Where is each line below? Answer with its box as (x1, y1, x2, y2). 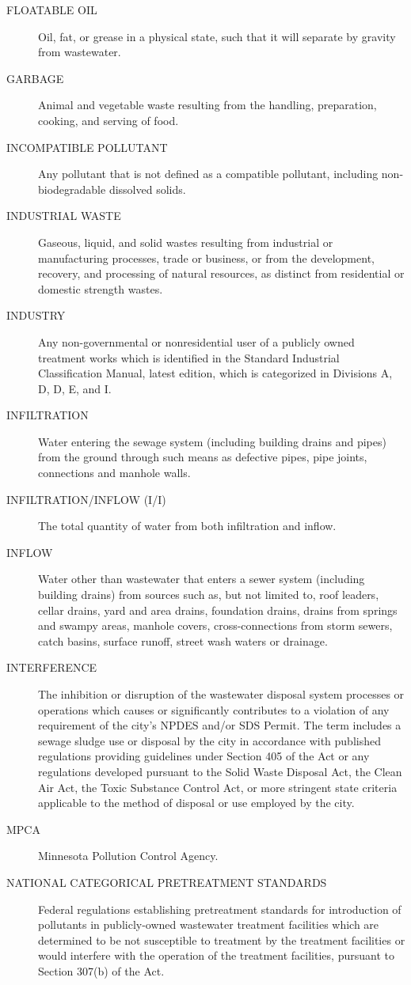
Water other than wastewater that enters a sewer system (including (38, 570, 365, 587)
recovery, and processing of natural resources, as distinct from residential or (38, 265, 405, 282)
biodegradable (38, 180, 106, 197)
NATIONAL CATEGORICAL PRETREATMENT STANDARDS (6, 873, 327, 890)
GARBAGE (6, 70, 64, 86)
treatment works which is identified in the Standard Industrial (38, 349, 340, 366)
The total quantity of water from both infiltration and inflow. (38, 517, 337, 534)
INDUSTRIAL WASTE (6, 207, 121, 224)
